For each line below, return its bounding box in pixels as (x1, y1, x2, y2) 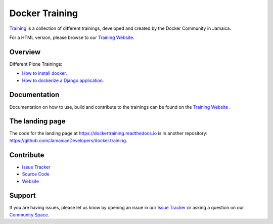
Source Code (22, 171, 50, 177)
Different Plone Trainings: (9, 61, 63, 67)
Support (9, 191, 36, 200)
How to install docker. (22, 70, 67, 76)
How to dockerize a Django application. (22, 77, 104, 83)
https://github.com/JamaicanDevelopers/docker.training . (9, 137, 127, 144)
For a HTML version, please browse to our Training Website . (9, 34, 134, 40)
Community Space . (9, 211, 50, 217)
